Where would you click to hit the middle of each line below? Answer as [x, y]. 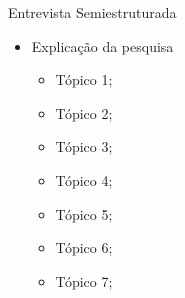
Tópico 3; [84, 146]
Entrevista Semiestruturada [92, 12]
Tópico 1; [84, 79]
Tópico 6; [84, 247]
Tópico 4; [84, 179]
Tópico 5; [84, 213]
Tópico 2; [84, 112]
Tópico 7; [84, 280]
